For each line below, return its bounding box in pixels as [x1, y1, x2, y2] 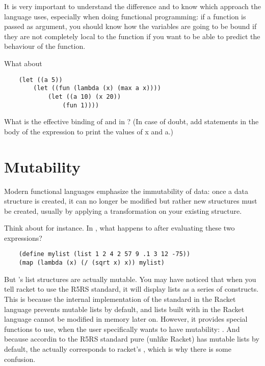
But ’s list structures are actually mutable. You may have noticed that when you [4, 273, 256, 284]
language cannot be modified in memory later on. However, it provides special [4, 314, 248, 324]
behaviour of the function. [4, 41, 86, 51]
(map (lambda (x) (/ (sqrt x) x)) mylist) [18, 259, 165, 267]
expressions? [4, 232, 42, 243]
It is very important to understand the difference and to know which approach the [4, 1, 261, 11]
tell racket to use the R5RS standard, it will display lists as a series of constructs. [4, 284, 259, 294]
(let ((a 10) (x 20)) [47, 93, 121, 100]
